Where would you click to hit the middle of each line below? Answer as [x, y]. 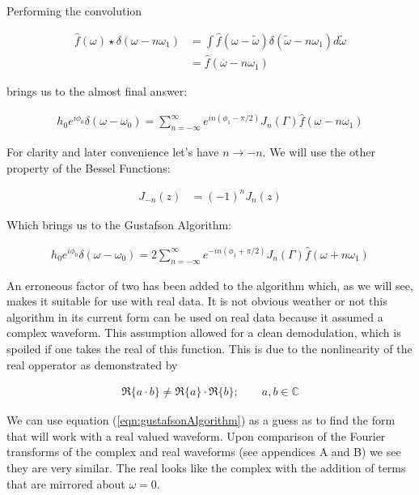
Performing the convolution [74, 11]
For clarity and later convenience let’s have [113, 152]
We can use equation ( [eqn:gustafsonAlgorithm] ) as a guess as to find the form [201, 420]
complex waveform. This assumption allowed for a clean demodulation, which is [204, 333]
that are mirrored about [66, 483]
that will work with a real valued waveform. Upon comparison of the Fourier [196, 435]
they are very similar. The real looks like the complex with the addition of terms [206, 468]
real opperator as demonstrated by [92, 364]
